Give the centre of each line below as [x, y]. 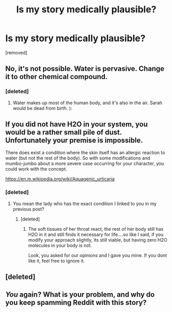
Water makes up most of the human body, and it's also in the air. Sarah [88, 103]
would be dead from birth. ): [42, 108]
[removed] [16, 52]
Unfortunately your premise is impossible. [74, 141]
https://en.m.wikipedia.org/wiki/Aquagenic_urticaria [60, 179]
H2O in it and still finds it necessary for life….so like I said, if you [96, 234]
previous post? [28, 209]
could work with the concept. [36, 169]
